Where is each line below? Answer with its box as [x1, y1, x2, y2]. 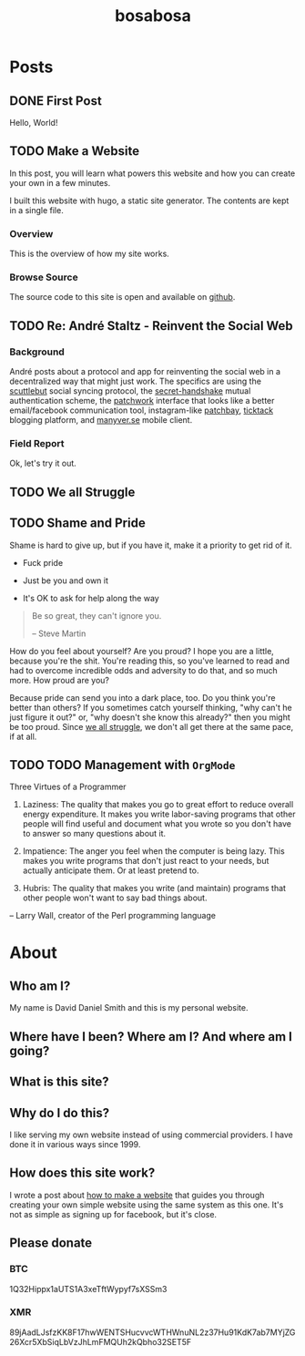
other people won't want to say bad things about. [22, 892, 208, 903]
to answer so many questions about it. [22, 828, 167, 839]
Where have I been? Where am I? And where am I [9, 1029, 293, 1044]
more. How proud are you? [9, 674, 109, 685]
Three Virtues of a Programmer [9, 781, 127, 793]
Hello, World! [9, 118, 58, 128]
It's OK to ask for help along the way [22, 592, 159, 603]
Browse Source [9, 271, 79, 283]
